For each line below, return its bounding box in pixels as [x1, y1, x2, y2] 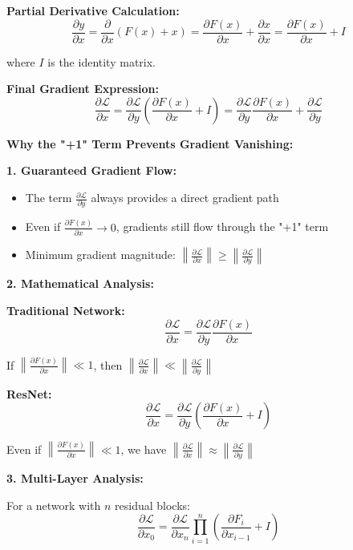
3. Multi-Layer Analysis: [6, 470, 144, 487]
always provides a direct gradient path [91, 189, 279, 206]
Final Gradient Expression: [6, 80, 159, 97]
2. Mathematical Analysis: [6, 275, 154, 292]
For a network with [6, 496, 101, 513]
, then [93, 356, 123, 373]
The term [25, 189, 72, 206]
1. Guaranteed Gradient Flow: [6, 162, 176, 179]
